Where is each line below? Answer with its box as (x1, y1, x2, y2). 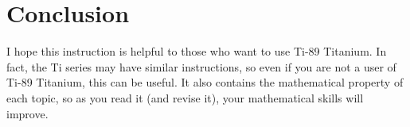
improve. (6, 105, 49, 121)
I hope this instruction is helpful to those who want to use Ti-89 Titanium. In (6, 43, 387, 60)
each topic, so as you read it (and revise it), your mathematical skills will (6, 89, 364, 106)
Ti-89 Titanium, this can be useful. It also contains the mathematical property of (6, 74, 404, 90)
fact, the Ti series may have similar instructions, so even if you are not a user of (6, 58, 396, 75)
